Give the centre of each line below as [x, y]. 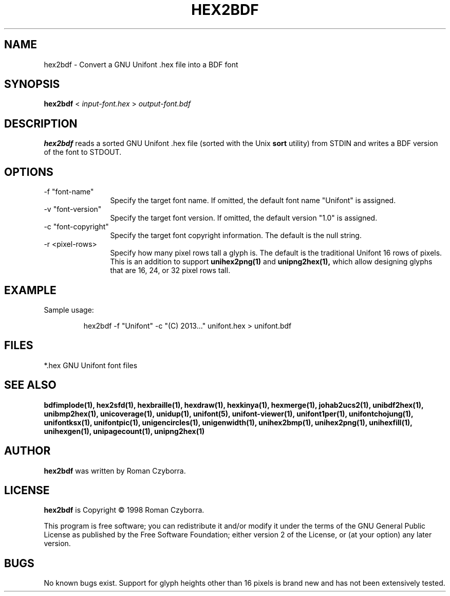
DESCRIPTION [41, 123]
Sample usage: [69, 310]
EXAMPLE [30, 290]
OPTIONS [29, 172]
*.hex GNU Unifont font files [91, 365]
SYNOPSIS [32, 84]
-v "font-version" [73, 209]
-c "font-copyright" [76, 227]
